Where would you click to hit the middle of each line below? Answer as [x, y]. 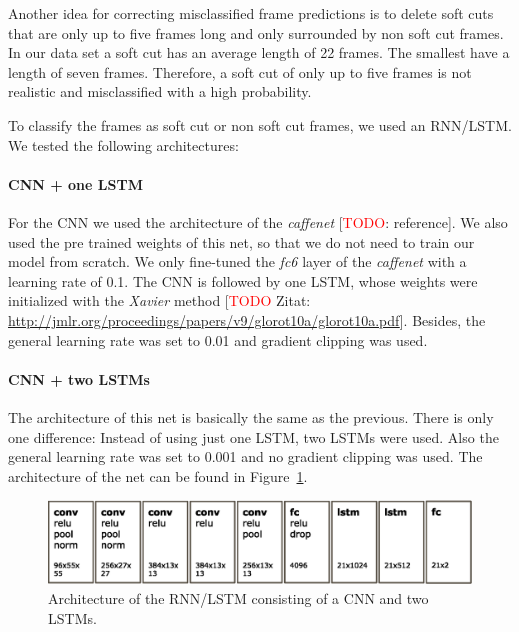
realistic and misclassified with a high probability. [160, 91]
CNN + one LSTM [75, 183]
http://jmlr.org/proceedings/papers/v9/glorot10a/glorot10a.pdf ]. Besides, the [247, 319]
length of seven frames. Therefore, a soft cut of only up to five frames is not [240, 71]
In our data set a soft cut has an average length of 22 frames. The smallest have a [259, 52]
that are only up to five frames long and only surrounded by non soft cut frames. [256, 32]
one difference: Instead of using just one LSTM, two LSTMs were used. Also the [253, 436]
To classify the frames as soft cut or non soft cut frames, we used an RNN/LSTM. [260, 124]
